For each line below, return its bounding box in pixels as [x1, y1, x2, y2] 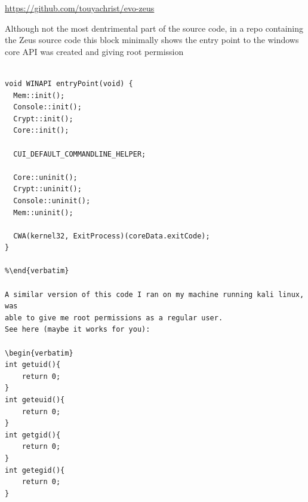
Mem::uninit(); [13, 208, 73, 217]
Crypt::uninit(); [13, 185, 82, 194]
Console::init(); [13, 103, 82, 112]
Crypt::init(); [13, 114, 73, 123]
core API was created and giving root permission [5, 45, 184, 57]
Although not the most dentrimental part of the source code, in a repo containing [5, 22, 304, 34]
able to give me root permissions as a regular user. [5, 313, 223, 322]
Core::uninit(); [13, 173, 78, 182]
